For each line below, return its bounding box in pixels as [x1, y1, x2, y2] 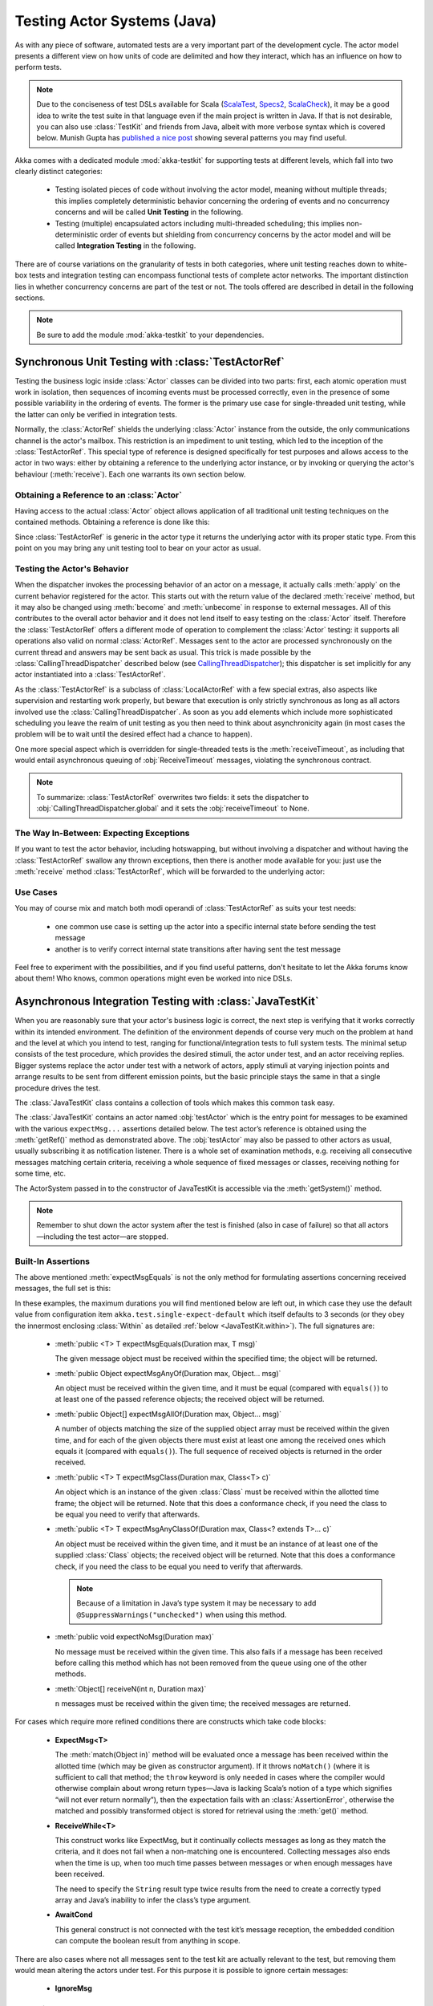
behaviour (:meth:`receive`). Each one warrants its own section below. [14, 469, 246, 479]
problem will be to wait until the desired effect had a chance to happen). [14, 729, 253, 739]
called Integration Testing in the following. [55, 241, 196, 250]
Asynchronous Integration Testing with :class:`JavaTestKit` [14, 995, 320, 1009]
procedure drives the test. [14, 1083, 101, 1093]
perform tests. [14, 63, 62, 72]
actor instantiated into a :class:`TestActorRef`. [14, 670, 166, 680]
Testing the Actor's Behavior [14, 562, 129, 574]
